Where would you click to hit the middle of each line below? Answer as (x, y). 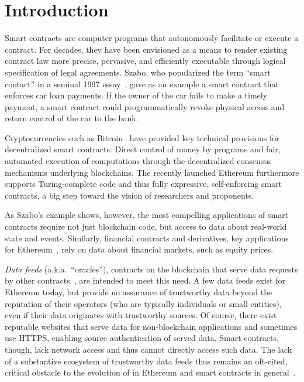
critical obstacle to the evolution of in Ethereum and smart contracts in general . (150, 372)
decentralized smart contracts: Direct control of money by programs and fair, (143, 149)
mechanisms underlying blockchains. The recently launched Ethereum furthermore (152, 172)
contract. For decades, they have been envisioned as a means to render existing (146, 49)
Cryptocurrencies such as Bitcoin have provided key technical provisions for (142, 137)
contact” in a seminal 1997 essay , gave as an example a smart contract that (142, 83)
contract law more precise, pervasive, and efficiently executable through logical (145, 61)
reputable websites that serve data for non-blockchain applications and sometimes (151, 326)
